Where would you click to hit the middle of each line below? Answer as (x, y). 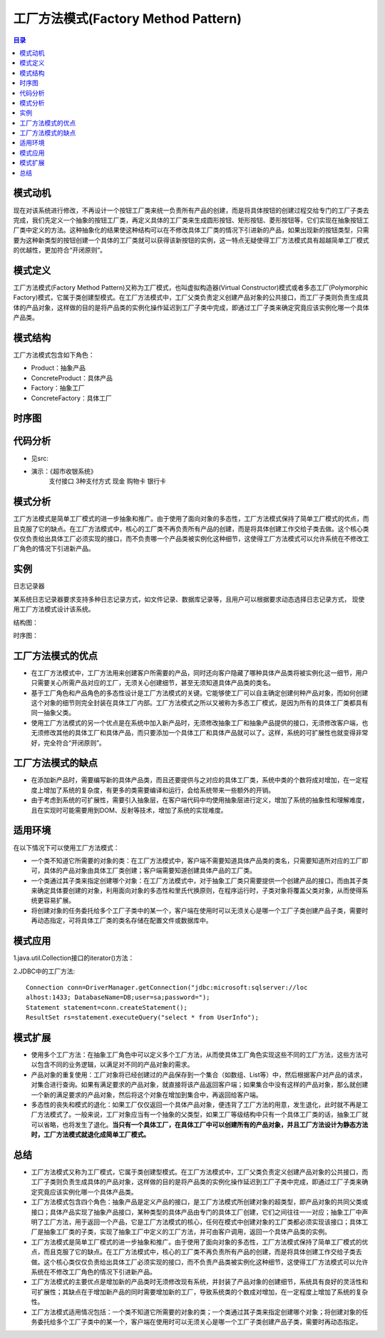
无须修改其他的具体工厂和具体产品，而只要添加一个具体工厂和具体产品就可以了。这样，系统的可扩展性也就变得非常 (200, 733)
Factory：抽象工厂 (58, 388)
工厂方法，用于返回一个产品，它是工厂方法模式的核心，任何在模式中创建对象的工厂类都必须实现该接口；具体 (202, 1222)
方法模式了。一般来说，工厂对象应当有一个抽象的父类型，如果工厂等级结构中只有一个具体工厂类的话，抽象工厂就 (202, 1115)
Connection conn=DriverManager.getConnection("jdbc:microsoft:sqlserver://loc (167, 987)
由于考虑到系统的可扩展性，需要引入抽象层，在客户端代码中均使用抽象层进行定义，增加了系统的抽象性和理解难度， (200, 800)
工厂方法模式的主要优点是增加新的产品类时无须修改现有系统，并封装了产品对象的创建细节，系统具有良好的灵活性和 (200, 1282)
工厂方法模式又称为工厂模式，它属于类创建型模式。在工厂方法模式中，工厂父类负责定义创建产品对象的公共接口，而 (200, 1172)
